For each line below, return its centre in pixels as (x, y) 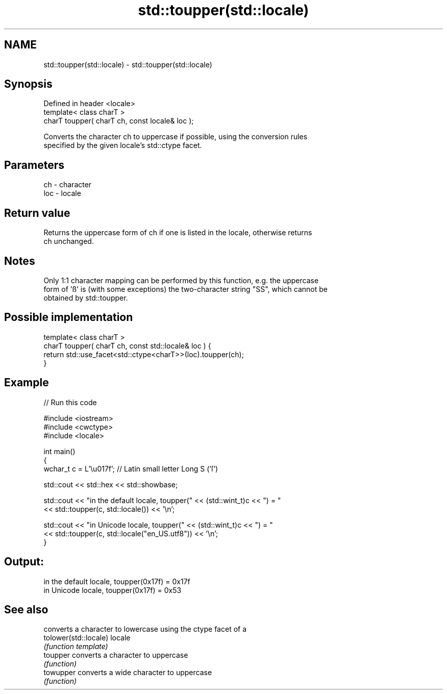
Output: (24, 562)
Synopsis (28, 84)
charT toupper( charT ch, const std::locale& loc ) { (127, 345)
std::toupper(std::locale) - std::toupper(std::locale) (128, 64)
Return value (37, 213)
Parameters (34, 165)
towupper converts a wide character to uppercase (128, 673)
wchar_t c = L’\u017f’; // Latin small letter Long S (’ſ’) (131, 468)
